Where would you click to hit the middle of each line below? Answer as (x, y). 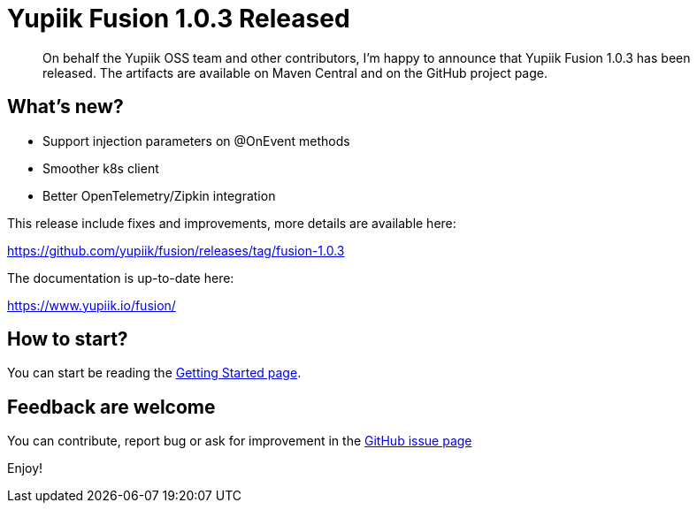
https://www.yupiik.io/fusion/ (92, 305)
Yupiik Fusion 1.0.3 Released (179, 19)
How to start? (68, 339)
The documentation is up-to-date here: (121, 278)
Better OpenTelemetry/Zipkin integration (159, 195)
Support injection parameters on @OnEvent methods (196, 141)
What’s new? (65, 107)
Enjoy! (25, 468)
